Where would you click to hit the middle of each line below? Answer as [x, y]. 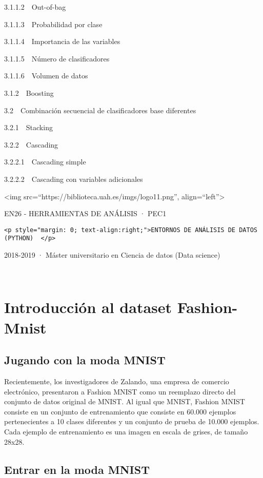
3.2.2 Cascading [31, 144]
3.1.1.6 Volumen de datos [46, 76]
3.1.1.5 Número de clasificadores [57, 58]
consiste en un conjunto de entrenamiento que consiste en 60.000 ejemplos [120, 411]
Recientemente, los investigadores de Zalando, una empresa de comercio [117, 381]
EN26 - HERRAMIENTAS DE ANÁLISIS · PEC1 [85, 213]
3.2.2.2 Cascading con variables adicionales [74, 179]
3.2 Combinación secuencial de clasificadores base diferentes [100, 110]
